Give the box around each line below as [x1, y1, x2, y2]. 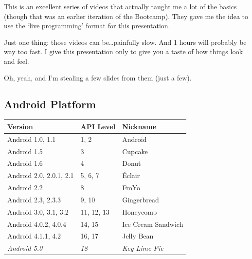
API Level [80, 121, 116, 131]
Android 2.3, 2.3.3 [7, 194, 61, 204]
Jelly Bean [122, 231, 154, 241]
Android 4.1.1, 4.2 [7, 231, 61, 241]
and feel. [4, 56, 29, 66]
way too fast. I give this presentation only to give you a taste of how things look [4, 46, 243, 57]
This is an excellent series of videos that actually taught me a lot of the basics [4, 1, 237, 11]
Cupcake [122, 146, 148, 156]
